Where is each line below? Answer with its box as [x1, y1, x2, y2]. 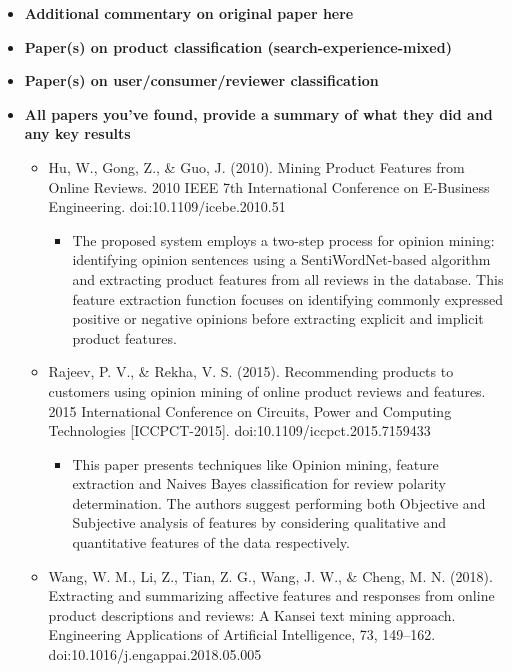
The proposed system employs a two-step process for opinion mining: [72, 229, 495, 250]
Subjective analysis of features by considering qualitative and [72, 512, 447, 533]
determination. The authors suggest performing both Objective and [72, 492, 486, 513]
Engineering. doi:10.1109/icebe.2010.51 [48, 196, 286, 217]
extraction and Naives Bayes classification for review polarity [72, 473, 446, 494]
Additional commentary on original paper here [24, 3, 354, 23]
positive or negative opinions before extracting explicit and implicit [72, 308, 484, 329]
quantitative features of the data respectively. [72, 532, 350, 553]
